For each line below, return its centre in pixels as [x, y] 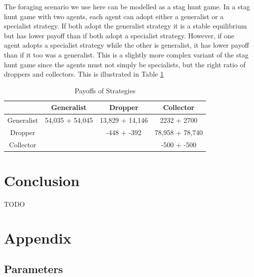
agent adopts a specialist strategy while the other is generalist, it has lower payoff [127, 45]
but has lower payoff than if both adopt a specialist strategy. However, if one [119, 35]
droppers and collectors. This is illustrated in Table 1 [84, 74]
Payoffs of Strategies [105, 90]
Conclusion [42, 180]
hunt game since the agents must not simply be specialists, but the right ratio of [125, 64]
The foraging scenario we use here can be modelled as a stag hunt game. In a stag [127, 6]
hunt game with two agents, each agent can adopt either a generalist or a [114, 16]
